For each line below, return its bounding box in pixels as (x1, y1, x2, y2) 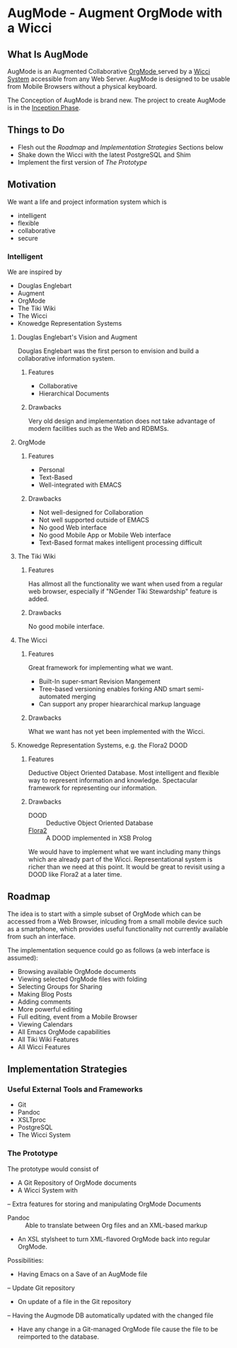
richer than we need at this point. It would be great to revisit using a (28, 862, 225, 871)
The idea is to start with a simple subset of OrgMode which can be (7, 909, 202, 918)
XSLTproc (17, 1116, 47, 1124)
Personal (38, 465, 65, 473)
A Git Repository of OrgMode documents (17, 1178, 137, 1187)
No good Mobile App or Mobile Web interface (38, 530, 171, 539)
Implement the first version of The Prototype (17, 158, 147, 166)
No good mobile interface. (28, 622, 105, 630)
